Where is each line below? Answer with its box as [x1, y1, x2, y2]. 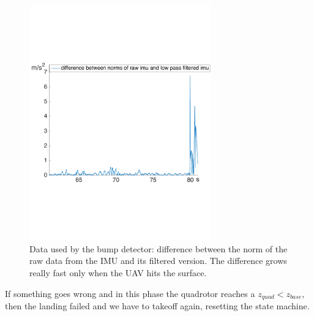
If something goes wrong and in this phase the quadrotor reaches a [5, 287, 255, 299]
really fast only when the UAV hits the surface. [29, 266, 207, 279]
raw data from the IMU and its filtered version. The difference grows [29, 254, 287, 267]
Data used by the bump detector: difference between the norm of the [29, 242, 288, 255]
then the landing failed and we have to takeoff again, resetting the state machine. [5, 299, 310, 312]
